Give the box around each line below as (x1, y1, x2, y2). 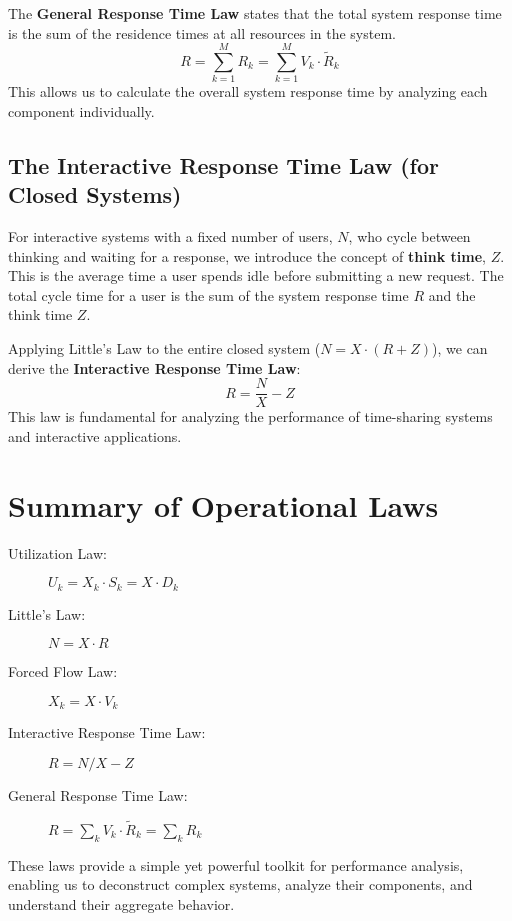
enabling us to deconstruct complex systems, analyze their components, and (8, 874, 473, 895)
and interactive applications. (8, 425, 182, 446)
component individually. (8, 100, 155, 121)
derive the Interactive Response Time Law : (8, 357, 301, 378)
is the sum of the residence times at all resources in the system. (8, 22, 396, 43)
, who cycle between (348, 226, 471, 247)
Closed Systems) (8, 179, 182, 210)
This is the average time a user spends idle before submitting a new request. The (8, 265, 504, 286)
